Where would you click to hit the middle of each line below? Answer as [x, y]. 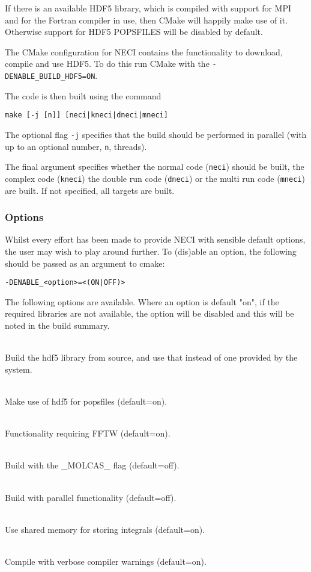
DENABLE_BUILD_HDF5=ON [50, 77]
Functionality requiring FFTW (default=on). [88, 433]
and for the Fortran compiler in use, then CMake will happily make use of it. [146, 20]
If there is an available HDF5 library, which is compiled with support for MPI [148, 8]
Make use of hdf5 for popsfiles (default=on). [86, 401]
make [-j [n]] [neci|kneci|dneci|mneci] [87, 115]
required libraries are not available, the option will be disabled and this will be [149, 313]
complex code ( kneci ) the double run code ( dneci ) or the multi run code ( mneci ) [155, 178]
